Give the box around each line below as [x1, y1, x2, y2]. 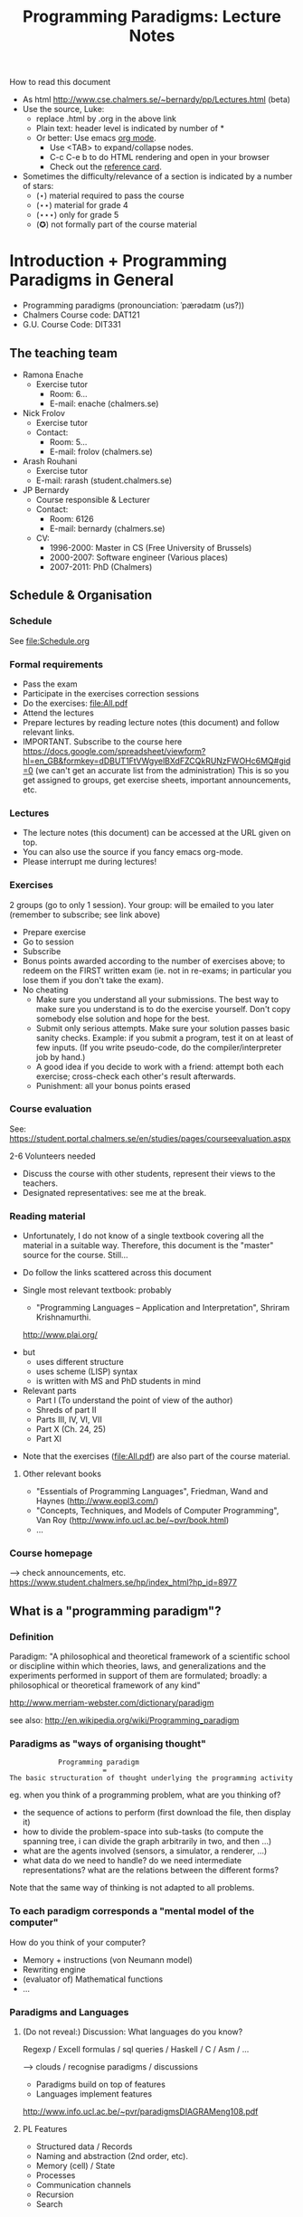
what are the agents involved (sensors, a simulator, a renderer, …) [22, 1845, 268, 1856]
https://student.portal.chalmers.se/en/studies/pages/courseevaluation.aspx [9, 1132, 291, 1143]
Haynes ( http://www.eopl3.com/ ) [35, 1495, 159, 1507]
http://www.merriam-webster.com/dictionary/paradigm [9, 1698, 214, 1709]
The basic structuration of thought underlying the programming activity [9, 1774, 294, 1783]
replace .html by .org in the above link [35, 113, 176, 124]
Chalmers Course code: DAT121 [22, 309, 140, 320]
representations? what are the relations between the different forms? [22, 1865, 279, 1876]
